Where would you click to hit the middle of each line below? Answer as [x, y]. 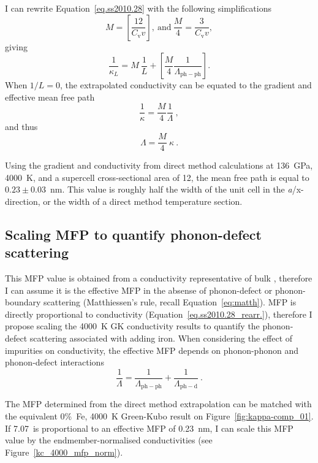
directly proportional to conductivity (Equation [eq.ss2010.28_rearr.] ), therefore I [159, 314]
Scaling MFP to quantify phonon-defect [133, 234]
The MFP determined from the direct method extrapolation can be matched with [158, 404]
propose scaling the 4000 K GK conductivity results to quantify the [132, 326]
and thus [21, 127]
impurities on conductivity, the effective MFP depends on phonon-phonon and [152, 350]
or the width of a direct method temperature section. [143, 201]
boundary [23, 302]
